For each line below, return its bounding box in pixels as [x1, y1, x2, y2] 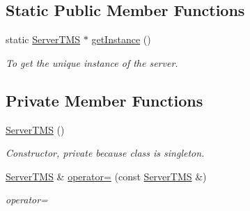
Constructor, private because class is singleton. [6, 146, 205, 160]
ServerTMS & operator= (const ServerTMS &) [6, 169, 207, 183]
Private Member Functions [6, 89, 203, 111]
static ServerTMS [6, 32, 81, 47]
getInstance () [91, 32, 151, 47]
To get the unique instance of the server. [6, 55, 178, 70]
